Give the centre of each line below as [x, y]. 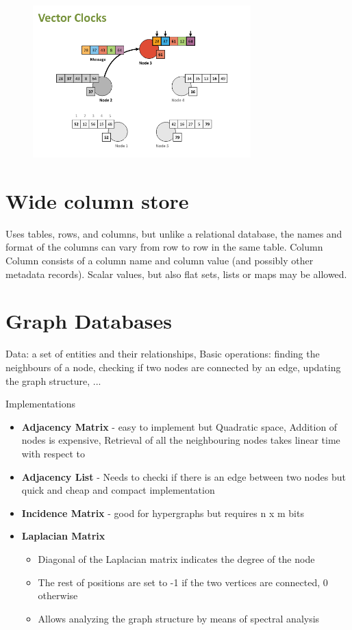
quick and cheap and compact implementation [118, 490]
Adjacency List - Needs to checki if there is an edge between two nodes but [184, 476]
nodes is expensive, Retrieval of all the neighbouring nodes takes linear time [181, 440]
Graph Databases [89, 321]
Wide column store [97, 200]
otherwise [58, 595]
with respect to [53, 453]
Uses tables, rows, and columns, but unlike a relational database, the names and [174, 233]
